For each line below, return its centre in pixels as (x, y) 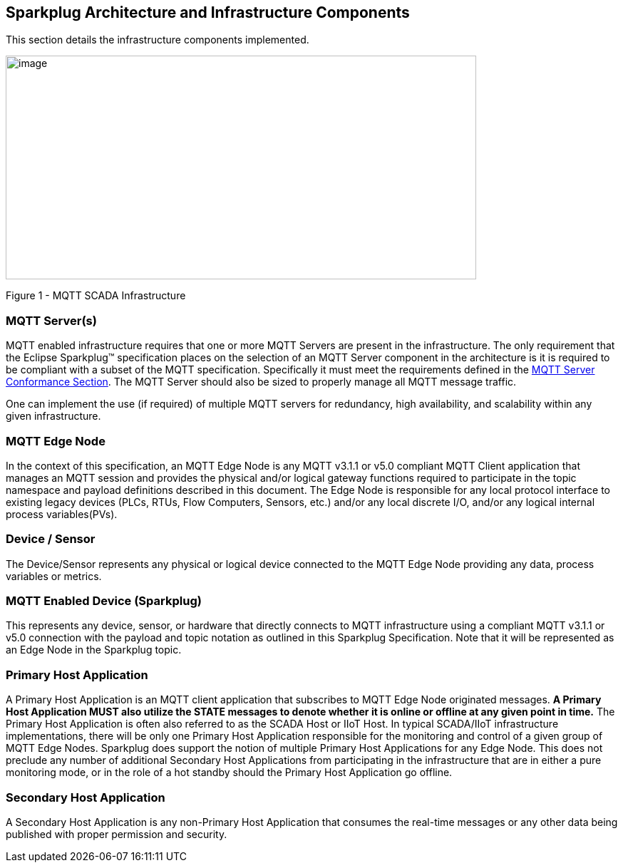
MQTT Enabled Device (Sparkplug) (104, 601)
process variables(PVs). (62, 514)
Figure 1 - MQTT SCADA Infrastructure (96, 296)
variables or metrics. (54, 576)
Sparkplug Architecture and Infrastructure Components (208, 12)
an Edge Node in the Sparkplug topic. (94, 650)
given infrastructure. (53, 416)
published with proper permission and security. (117, 834)
